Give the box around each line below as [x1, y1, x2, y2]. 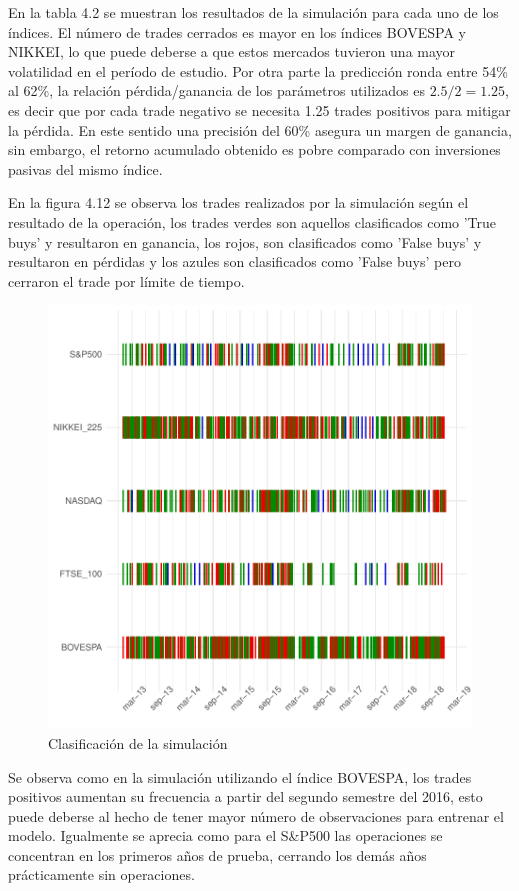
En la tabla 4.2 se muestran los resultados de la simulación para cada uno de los [8, 2, 499, 22]
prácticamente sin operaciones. [8, 864, 195, 885]
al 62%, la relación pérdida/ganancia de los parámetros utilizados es [8, 80, 425, 101]
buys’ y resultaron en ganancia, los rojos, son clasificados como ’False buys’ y [8, 231, 482, 252]
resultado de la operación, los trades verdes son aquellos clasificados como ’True [8, 211, 497, 232]
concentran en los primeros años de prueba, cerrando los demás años [8, 844, 427, 865]
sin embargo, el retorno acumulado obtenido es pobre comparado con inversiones [8, 139, 501, 160]
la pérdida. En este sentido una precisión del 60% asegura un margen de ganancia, [8, 119, 512, 140]
